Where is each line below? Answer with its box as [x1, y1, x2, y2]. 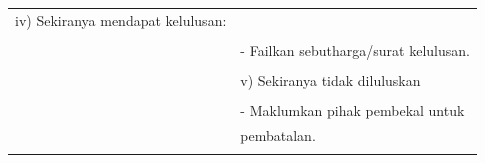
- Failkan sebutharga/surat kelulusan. [240, 39, 470, 60]
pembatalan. [240, 124, 316, 145]
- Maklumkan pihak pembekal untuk [240, 100, 465, 121]
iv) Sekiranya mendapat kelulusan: [15, 9, 227, 30]
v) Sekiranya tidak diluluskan [240, 69, 421, 90]
